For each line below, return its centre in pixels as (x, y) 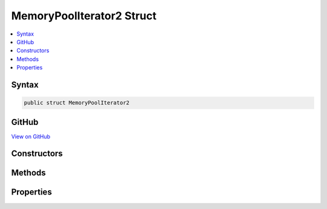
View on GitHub (31, 137)
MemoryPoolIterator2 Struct (84, 16)
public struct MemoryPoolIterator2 (77, 103)
